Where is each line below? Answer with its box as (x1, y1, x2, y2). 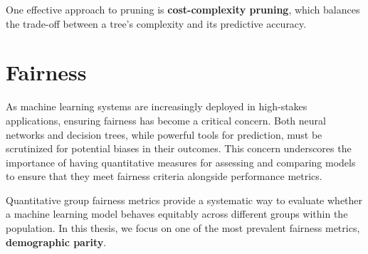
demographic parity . (6, 234, 107, 249)
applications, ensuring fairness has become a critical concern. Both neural (6, 112, 326, 127)
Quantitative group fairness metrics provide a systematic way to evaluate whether (6, 192, 363, 207)
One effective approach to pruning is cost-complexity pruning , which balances (6, 2, 360, 16)
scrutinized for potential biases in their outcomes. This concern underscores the (6, 141, 352, 156)
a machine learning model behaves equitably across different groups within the (6, 206, 348, 221)
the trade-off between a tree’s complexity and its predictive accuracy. (6, 16, 307, 31)
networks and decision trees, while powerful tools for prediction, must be (6, 127, 322, 142)
